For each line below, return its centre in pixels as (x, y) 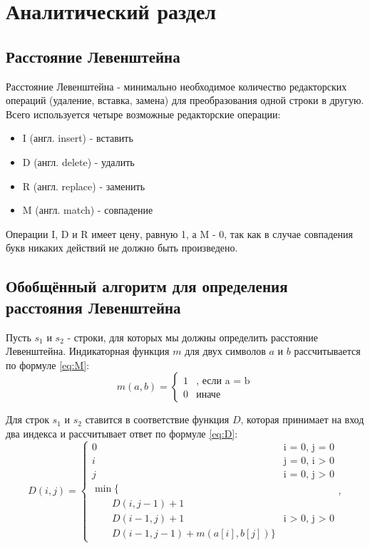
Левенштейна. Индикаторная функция (88, 351)
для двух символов (225, 351)
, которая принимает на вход (302, 419)
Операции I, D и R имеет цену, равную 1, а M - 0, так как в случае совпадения (179, 233)
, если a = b (223, 382)
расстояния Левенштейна (93, 307)
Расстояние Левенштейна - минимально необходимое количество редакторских (176, 86)
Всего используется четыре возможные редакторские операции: (143, 114)
